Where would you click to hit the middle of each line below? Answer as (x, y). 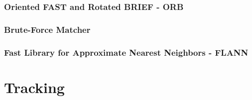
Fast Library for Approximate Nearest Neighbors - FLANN (126, 52)
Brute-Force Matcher (47, 29)
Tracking (34, 87)
